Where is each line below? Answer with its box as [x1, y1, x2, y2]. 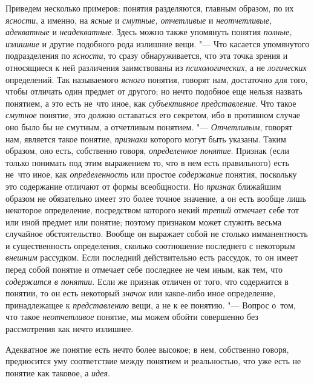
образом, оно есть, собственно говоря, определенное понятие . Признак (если [5, 144, 289, 157]
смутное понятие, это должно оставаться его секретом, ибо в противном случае [5, 108, 301, 121]
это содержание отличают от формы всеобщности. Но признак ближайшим [5, 179, 281, 192]
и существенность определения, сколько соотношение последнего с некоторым [5, 239, 295, 251]
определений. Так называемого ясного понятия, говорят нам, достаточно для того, [5, 73, 308, 85]
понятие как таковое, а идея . [5, 366, 110, 379]
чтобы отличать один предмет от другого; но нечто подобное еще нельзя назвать [5, 85, 303, 98]
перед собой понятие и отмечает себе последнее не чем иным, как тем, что [5, 263, 283, 276]
